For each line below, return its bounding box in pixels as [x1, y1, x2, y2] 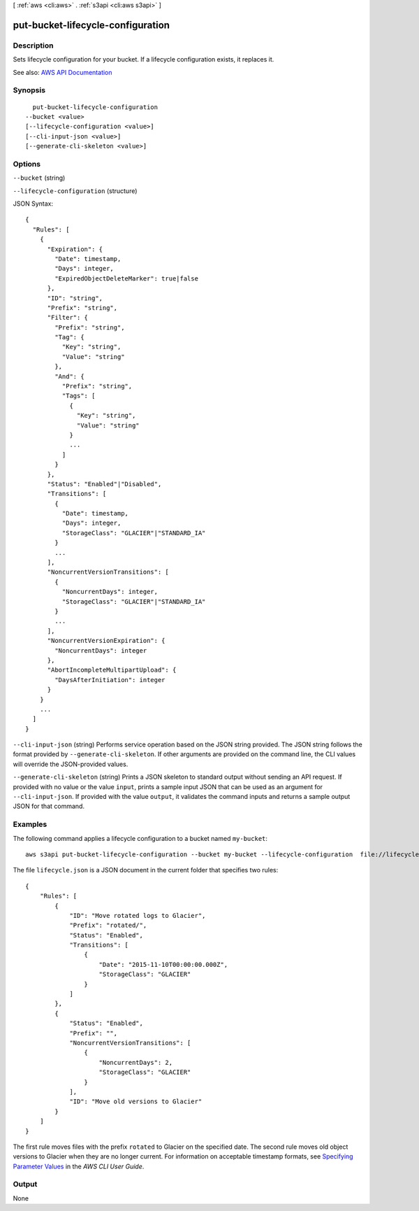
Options [13, 159, 41, 169]
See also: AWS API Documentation [13, 68, 112, 76]
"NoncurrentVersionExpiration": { [47, 637, 166, 645]
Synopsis [13, 85, 45, 95]
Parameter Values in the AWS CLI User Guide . [13, 1162, 145, 1170]
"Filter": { [47, 313, 89, 322]
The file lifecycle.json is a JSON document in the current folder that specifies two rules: [13, 866, 279, 874]
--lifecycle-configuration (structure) [13, 186, 138, 195]
